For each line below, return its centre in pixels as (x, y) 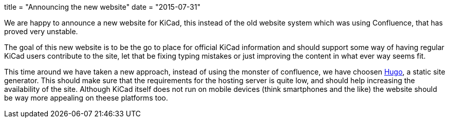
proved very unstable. (41, 31)
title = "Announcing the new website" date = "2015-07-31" (102, 7)
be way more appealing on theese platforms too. (86, 98)
